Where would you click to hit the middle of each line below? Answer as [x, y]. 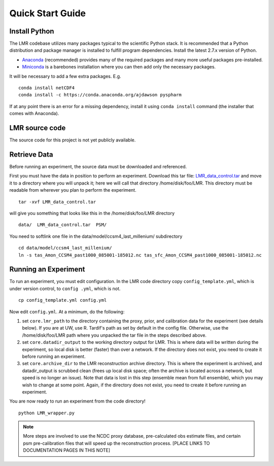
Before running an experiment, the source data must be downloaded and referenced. [98, 167]
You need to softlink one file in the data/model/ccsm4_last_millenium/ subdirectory [96, 236]
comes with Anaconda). [34, 114]
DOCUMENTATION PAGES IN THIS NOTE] [66, 450]
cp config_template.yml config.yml [63, 300]
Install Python [32, 31]
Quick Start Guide [48, 13]
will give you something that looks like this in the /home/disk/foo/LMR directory [92, 213]
